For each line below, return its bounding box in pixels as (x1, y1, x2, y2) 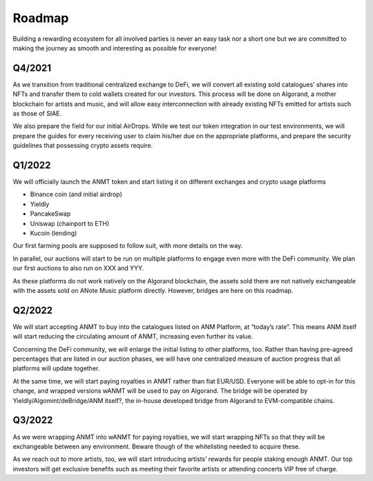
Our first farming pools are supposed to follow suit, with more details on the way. (12, 242, 243, 250)
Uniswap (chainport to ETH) (30, 219, 110, 227)
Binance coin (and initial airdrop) (30, 190, 122, 198)
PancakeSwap (30, 209, 71, 218)
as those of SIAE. (12, 109, 62, 117)
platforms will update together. (12, 364, 100, 372)
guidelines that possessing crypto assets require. (12, 142, 153, 150)
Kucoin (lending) (30, 229, 77, 238)
